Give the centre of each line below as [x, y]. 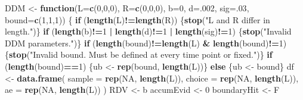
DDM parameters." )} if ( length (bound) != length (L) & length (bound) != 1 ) [146, 43]
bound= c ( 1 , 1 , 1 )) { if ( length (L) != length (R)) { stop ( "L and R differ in [137, 19]
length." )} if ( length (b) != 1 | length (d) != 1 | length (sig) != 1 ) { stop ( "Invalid [148, 31]
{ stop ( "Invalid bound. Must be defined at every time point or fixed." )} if [139, 54]
